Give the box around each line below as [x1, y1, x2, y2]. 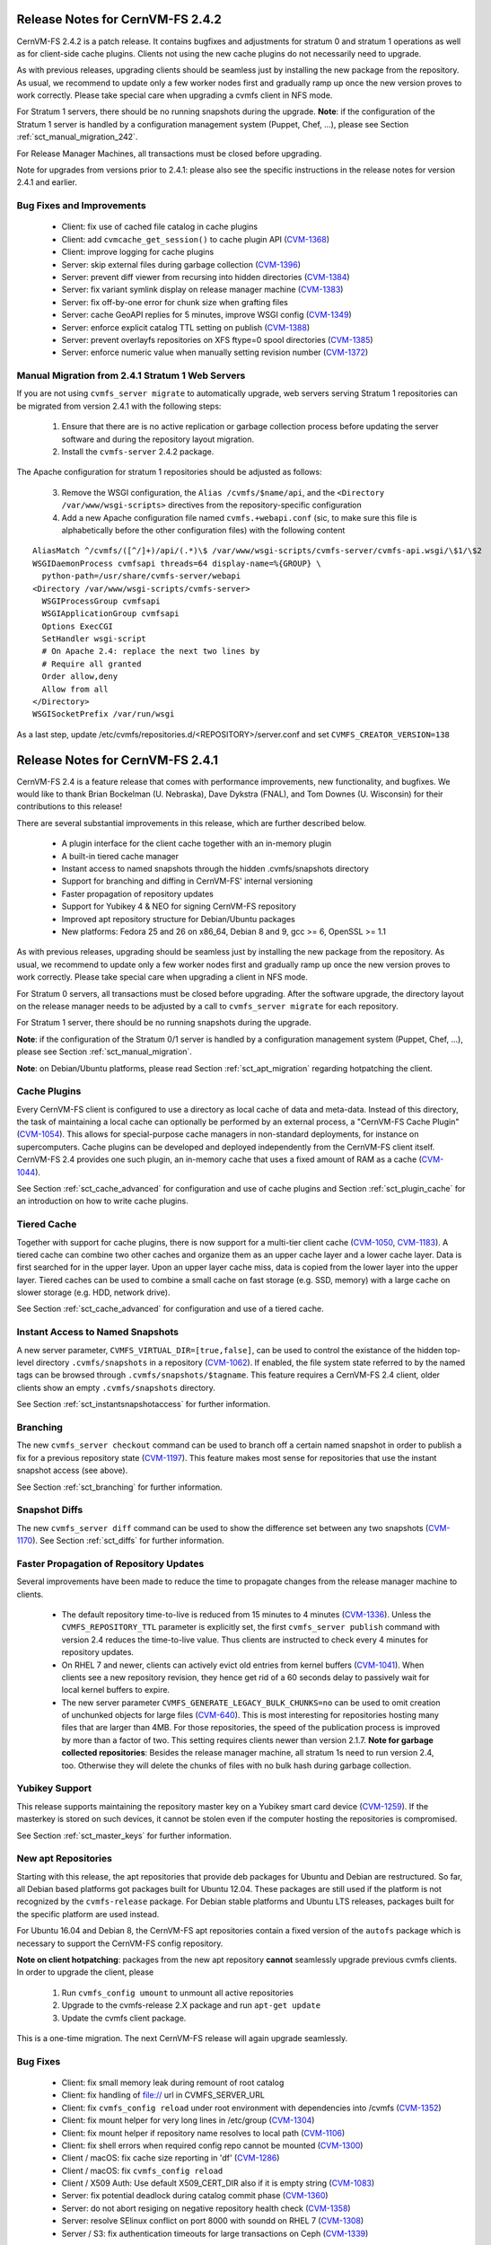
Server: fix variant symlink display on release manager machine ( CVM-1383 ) [61, 284, 344, 295]
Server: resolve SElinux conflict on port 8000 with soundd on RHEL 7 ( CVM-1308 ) [61, 2215, 364, 2226]
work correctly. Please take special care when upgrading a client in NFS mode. [16, 972, 309, 982]
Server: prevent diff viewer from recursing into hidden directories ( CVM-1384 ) [61, 271, 350, 282]
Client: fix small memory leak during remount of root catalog [61, 2077, 285, 2088]
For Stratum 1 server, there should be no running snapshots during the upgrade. [16, 1017, 311, 1028]
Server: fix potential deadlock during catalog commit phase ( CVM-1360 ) [61, 2190, 329, 2201]
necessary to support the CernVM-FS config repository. [16, 1938, 224, 1949]
